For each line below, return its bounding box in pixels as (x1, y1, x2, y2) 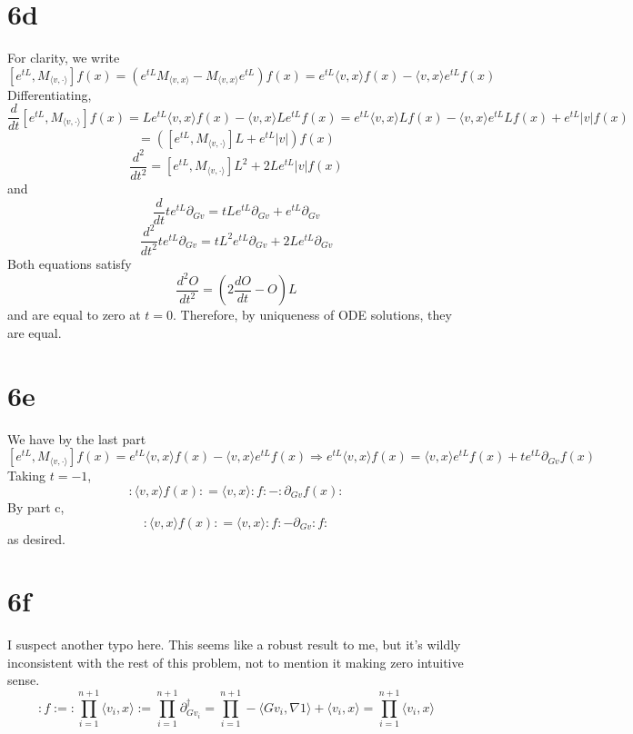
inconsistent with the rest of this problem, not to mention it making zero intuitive (7, 652, 464, 671)
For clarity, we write (7, 48, 120, 67)
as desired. (7, 529, 65, 548)
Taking (7, 466, 46, 485)
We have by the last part (7, 429, 146, 448)
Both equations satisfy (7, 253, 132, 273)
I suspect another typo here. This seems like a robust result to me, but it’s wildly (7, 635, 461, 654)
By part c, (7, 497, 65, 516)
